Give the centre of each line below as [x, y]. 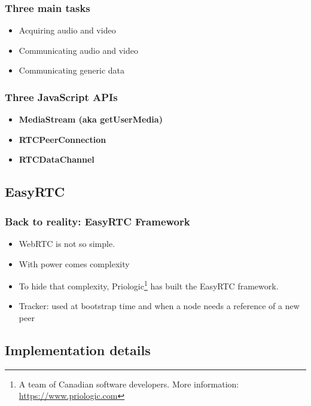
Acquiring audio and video [67, 30]
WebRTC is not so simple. [67, 243]
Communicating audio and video [78, 50]
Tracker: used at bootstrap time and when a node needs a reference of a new [159, 306]
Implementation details [78, 350]
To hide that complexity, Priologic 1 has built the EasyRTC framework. [149, 285]
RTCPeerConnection [62, 139]
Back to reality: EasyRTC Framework [97, 221]
